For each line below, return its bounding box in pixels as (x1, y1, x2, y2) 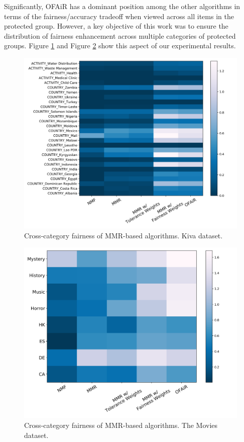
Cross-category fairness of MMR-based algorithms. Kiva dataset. (24, 230, 223, 240)
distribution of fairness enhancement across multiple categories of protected (4, 30, 236, 41)
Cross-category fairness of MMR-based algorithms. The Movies (24, 419, 218, 430)
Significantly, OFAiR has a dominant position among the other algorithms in (4, 1, 240, 11)
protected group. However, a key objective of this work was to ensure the (4, 21, 228, 31)
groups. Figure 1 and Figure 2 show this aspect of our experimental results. (4, 40, 236, 51)
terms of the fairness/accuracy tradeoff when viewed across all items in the (4, 11, 234, 21)
